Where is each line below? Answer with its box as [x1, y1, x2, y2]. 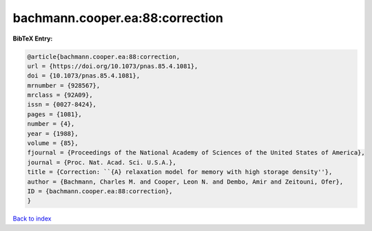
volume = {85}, [27, 140, 79, 147]
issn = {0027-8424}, [27, 100, 96, 109]
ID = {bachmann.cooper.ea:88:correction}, [27, 188, 173, 195]
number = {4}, [27, 120, 75, 128]
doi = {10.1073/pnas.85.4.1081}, [27, 72, 141, 80]
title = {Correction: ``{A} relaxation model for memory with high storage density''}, [27, 168, 333, 176]
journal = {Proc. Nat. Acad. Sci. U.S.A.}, [27, 158, 177, 166]
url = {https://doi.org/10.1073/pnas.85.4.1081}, [27, 62, 198, 70]
